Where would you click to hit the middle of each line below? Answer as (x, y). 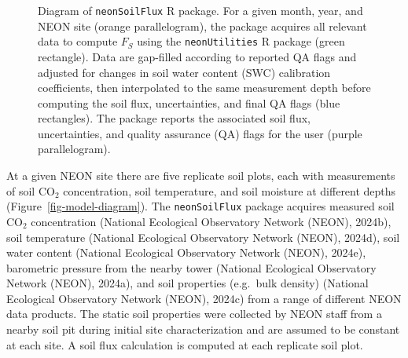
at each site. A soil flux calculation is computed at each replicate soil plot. (185, 344)
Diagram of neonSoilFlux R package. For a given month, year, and (200, 10)
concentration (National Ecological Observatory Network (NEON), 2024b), (211, 221)
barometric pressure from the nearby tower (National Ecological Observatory (191, 267)
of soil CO (31, 190)
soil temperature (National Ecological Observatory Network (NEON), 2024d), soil (203, 237)
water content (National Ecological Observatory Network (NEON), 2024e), (186, 252)
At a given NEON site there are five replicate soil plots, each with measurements (201, 175)
